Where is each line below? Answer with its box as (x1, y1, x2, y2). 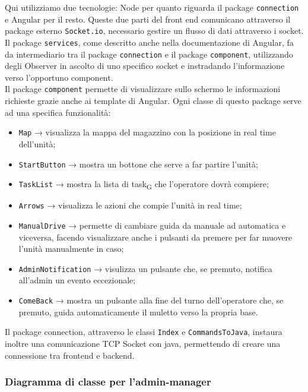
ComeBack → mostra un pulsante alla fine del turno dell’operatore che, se (18, 294, 284, 306)
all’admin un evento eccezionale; (18, 274, 136, 286)
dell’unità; (18, 137, 56, 150)
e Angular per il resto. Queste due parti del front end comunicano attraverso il (5, 12, 291, 25)
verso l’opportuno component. (5, 71, 113, 83)
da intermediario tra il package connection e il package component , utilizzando (5, 48, 293, 60)
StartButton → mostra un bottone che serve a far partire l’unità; (18, 157, 258, 170)
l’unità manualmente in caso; (18, 242, 124, 255)
